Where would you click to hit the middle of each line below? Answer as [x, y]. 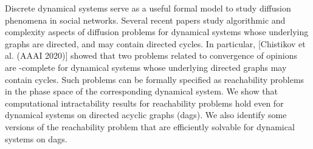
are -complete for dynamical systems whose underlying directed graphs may [146, 67]
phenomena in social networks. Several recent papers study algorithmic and [145, 20]
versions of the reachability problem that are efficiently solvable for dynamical [150, 126]
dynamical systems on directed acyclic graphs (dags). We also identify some [146, 115]
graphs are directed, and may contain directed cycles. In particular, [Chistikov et [155, 43]
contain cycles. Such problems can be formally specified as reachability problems [155, 79]
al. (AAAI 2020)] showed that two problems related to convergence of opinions [151, 55]
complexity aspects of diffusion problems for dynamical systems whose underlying [157, 32]
